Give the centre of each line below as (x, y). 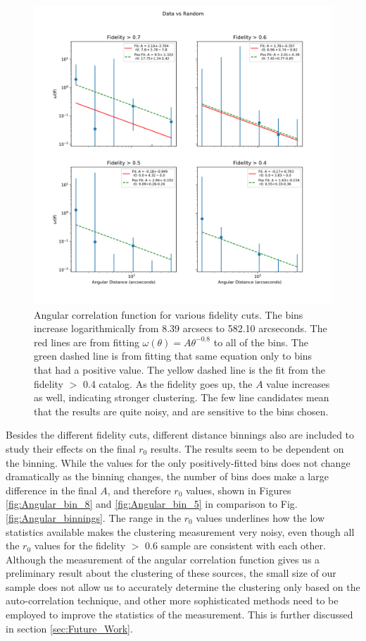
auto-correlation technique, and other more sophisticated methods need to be (172, 600)
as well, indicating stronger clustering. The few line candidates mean (182, 397)
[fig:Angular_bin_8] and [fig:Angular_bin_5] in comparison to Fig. (152, 504)
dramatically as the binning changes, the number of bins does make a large (167, 476)
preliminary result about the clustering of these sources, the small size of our (171, 573)
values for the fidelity (80, 545)
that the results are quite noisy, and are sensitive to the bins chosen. (181, 411)
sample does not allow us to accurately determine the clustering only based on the (183, 586)
